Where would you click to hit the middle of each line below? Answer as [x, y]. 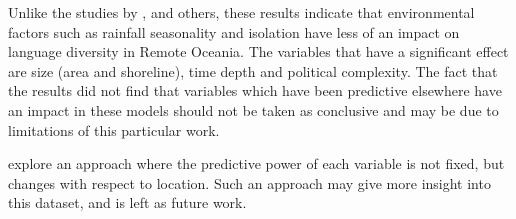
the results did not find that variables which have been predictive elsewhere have [255, 90]
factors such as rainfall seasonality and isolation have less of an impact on [234, 31]
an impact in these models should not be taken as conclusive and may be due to [253, 109]
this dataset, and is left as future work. [127, 202]
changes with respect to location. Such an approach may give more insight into [249, 182]
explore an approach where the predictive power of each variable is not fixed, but [256, 163]
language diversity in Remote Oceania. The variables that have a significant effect [258, 51]
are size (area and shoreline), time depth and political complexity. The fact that [253, 70]
